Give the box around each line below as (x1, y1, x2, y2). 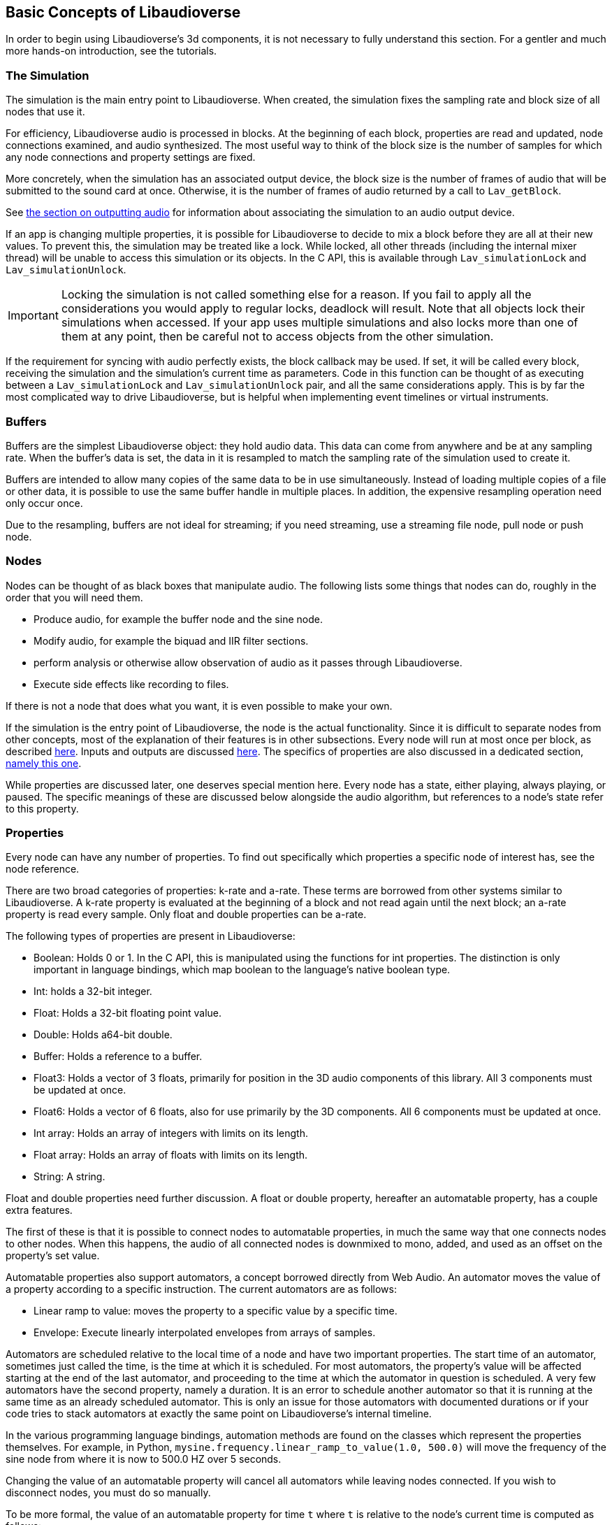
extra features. (6, 1204, 73, 1217)
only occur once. (6, 496, 83, 509)
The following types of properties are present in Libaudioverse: (6, 930, 296, 943)
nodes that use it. (6, 106, 85, 118)
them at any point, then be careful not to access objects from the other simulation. (61, 329, 494, 344)
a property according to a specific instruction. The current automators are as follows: (6, 1283, 397, 1296)
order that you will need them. (6, 591, 143, 603)
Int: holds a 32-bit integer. (34, 985, 152, 998)
